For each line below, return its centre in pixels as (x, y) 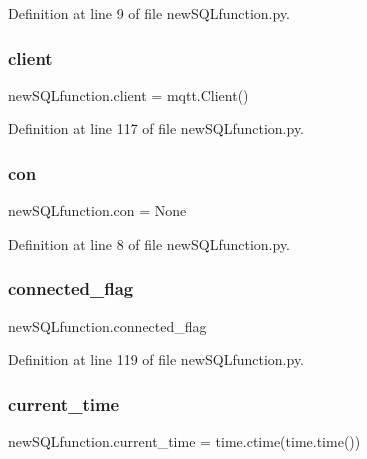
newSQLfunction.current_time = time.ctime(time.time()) (184, 441)
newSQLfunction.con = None (97, 210)
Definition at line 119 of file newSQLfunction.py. (156, 359)
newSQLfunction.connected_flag (107, 325)
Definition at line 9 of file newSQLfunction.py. (149, 13)
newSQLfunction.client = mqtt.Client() (128, 94)
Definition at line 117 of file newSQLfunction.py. (156, 128)
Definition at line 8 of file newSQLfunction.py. (149, 243)
